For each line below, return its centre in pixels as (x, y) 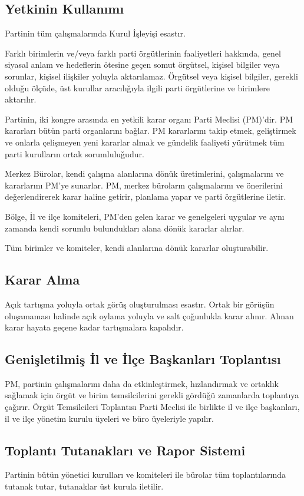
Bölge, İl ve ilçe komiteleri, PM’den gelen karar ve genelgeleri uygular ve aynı (145, 216)
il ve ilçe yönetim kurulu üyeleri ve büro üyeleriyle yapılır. (109, 418)
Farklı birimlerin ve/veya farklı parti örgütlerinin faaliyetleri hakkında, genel (143, 53)
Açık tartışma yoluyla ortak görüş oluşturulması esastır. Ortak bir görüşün (140, 304)
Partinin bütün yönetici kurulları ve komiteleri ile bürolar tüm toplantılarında (145, 474)
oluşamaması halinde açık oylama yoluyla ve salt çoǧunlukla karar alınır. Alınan (149, 315)
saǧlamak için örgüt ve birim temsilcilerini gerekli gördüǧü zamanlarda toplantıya (152, 395)
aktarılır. (21, 99)
